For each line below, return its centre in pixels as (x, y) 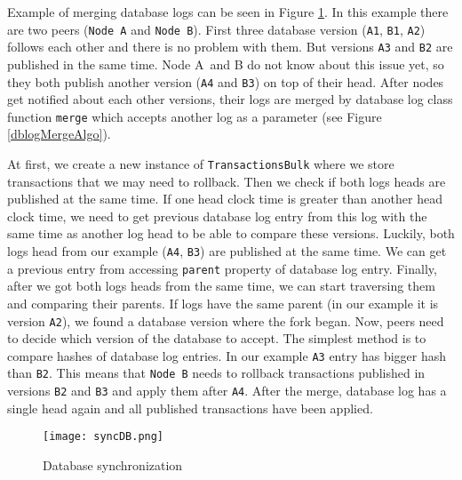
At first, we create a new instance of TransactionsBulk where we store (201, 164)
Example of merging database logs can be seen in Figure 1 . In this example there (228, 12)
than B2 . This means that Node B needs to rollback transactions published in (216, 373)
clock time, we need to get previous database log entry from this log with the (217, 216)
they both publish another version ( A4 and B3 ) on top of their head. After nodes (226, 81)
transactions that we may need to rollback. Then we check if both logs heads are (227, 181)
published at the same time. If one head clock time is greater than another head (225, 199)
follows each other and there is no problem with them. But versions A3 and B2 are (230, 47)
